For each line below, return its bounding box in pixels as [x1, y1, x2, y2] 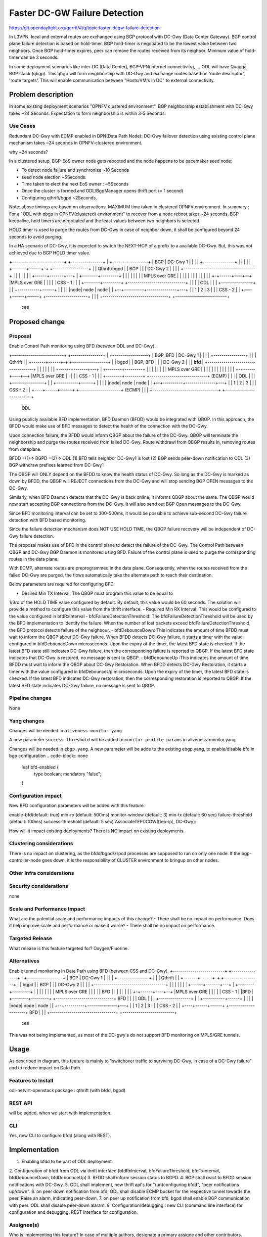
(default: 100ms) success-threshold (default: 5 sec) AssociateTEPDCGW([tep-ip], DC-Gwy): [9, 819, 196, 825]
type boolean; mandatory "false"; [34, 771, 102, 777]
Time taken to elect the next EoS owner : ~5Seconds [21, 181, 129, 187]
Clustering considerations [9, 840, 74, 847]
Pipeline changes [9, 695, 52, 702]
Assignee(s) [9, 1221, 40, 1228]
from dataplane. [9, 446, 42, 452]
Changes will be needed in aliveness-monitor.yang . [9, 727, 123, 733]
